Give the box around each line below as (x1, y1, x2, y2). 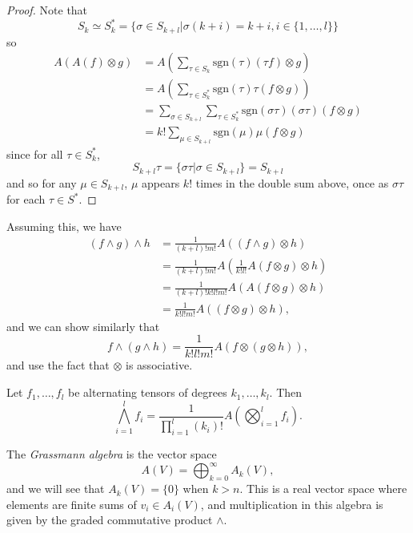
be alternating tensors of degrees (68, 384, 227, 401)
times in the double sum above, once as (195, 174, 389, 191)
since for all (6, 145, 63, 162)
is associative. (126, 357, 193, 374)
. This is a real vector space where (239, 480, 407, 497)
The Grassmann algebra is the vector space (6, 446, 217, 462)
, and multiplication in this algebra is (200, 495, 383, 512)
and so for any (6, 174, 77, 191)
